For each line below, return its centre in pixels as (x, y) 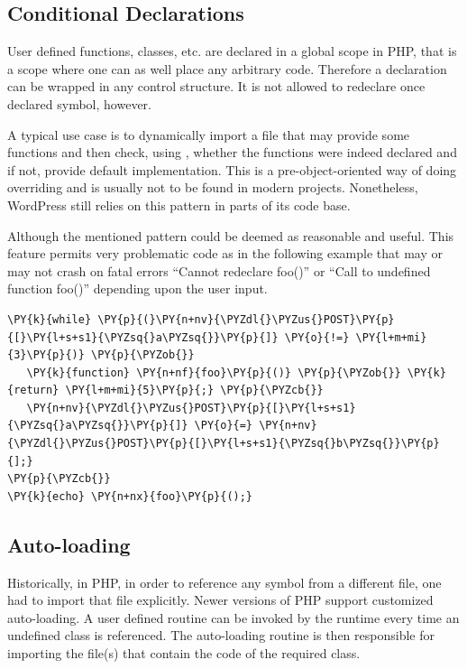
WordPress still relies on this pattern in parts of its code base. (179, 204)
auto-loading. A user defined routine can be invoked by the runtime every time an (233, 617)
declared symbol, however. (79, 103)
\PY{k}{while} (50, 319)
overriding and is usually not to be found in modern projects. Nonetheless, (213, 187)
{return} (33, 390)
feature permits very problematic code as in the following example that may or (225, 253)
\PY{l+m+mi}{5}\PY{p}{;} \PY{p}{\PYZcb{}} (194, 390)
